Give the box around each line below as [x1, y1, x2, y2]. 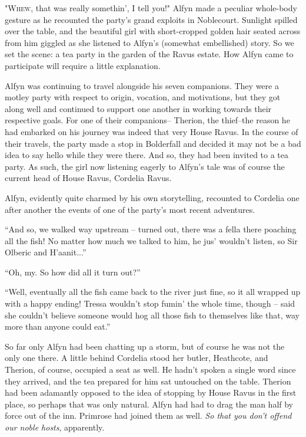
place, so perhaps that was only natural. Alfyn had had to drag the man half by [5, 397, 294, 410]
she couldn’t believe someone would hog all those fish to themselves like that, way [5, 308, 300, 321]
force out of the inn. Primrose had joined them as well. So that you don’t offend [5, 409, 292, 422]
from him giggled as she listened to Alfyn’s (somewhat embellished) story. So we [5, 36, 294, 48]
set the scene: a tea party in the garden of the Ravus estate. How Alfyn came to [5, 48, 294, 60]
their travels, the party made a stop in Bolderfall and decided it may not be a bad [5, 137, 301, 149]
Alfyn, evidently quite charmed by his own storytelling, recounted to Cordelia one [5, 191, 300, 203]
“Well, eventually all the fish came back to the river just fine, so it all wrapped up [5, 285, 301, 298]
